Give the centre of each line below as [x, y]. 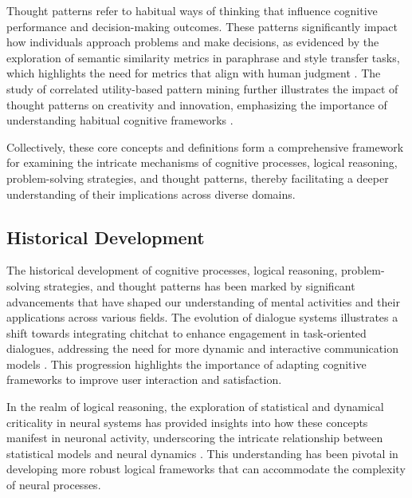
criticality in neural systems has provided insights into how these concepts [187, 422]
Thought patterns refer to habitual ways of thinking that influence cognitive [192, 10]
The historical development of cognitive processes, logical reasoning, [172, 270]
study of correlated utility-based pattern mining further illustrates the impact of [202, 88]
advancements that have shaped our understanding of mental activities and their [203, 301]
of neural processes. [54, 485]
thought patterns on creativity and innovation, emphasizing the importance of [197, 104]
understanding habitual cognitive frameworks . [120, 120]
